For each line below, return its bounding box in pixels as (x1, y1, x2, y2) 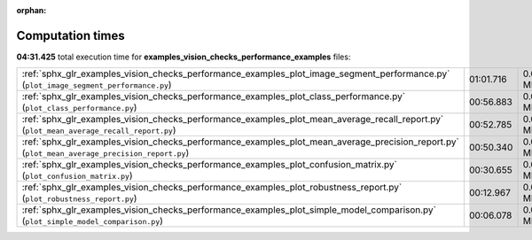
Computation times (16, 27, 125, 43)
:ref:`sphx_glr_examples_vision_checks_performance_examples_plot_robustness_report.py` (21, 182, 403, 194)
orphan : (16, 5, 47, 15)
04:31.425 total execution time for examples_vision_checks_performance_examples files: (16, 51, 351, 62)
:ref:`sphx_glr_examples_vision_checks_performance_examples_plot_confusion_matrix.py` (21, 159, 398, 171)
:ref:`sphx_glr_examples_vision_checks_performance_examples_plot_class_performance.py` (21, 90, 406, 103)
